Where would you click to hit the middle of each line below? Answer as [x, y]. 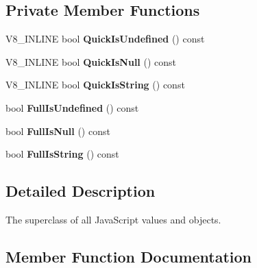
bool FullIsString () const [62, 154]
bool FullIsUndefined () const [72, 107]
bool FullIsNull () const [58, 131]
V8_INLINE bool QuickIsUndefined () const [105, 39]
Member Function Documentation [129, 256]
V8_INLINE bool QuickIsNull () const [91, 61]
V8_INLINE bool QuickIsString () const [95, 85]
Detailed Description [81, 191]
